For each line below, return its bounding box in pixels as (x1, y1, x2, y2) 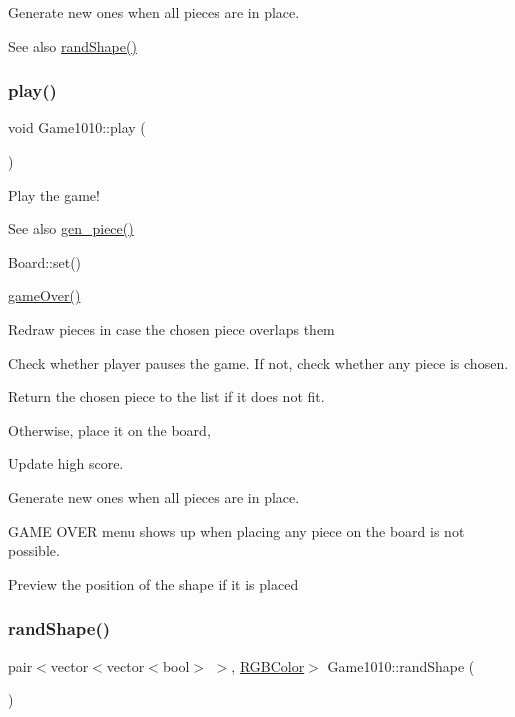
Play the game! (8, 184, 100, 205)
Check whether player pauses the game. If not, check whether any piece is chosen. (8, 352, 509, 373)
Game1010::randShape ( (327, 655, 475, 676)
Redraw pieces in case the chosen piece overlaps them (8, 318, 335, 339)
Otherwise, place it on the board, (8, 419, 211, 440)
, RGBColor (231, 655, 305, 676)
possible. (8, 540, 60, 561)
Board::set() (8, 251, 82, 272)
